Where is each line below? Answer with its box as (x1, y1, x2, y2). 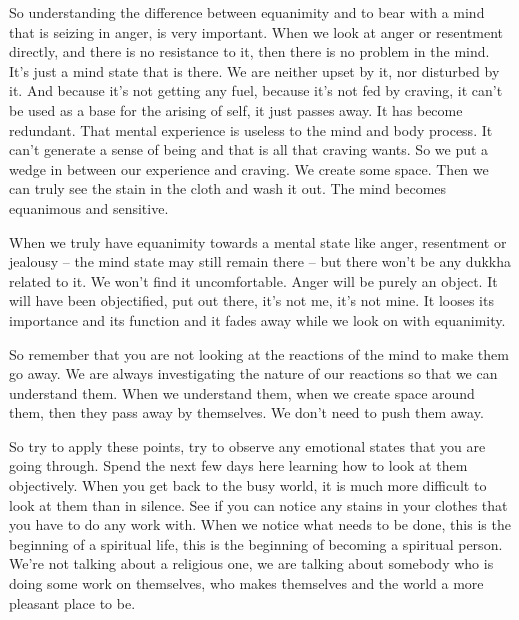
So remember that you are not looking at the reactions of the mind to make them (9, 343, 509, 364)
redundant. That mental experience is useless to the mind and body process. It (9, 119, 493, 140)
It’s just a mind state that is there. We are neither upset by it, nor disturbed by (9, 60, 500, 81)
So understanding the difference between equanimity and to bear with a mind (9, 2, 485, 22)
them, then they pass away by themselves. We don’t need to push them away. (9, 402, 484, 423)
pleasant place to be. (9, 592, 136, 613)
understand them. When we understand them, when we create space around (9, 382, 475, 403)
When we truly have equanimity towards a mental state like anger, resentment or (9, 231, 507, 252)
